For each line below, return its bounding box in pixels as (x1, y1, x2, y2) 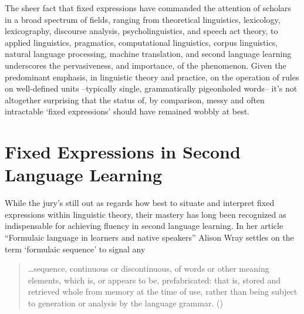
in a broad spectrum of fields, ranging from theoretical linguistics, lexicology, (5, 13, 281, 25)
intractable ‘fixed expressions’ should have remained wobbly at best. (5, 105, 250, 117)
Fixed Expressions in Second (5, 140, 241, 164)
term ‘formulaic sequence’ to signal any (5, 242, 146, 255)
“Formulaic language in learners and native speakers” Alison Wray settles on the (5, 231, 294, 244)
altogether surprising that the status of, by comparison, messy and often (5, 93, 265, 106)
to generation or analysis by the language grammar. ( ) (28, 297, 223, 309)
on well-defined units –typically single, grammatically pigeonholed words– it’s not (5, 82, 298, 94)
